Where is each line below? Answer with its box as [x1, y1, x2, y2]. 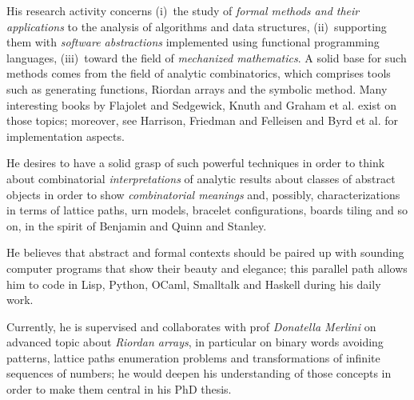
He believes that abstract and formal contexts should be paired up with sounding [6, 244, 404, 261]
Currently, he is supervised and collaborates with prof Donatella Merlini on [6, 318, 376, 334]
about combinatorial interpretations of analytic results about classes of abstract [6, 170, 396, 186]
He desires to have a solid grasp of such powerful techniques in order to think [6, 154, 385, 171]
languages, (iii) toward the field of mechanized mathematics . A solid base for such [6, 49, 407, 66]
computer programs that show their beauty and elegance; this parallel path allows [6, 259, 408, 276]
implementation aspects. [6, 127, 125, 144]
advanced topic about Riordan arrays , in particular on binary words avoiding [6, 334, 384, 350]
